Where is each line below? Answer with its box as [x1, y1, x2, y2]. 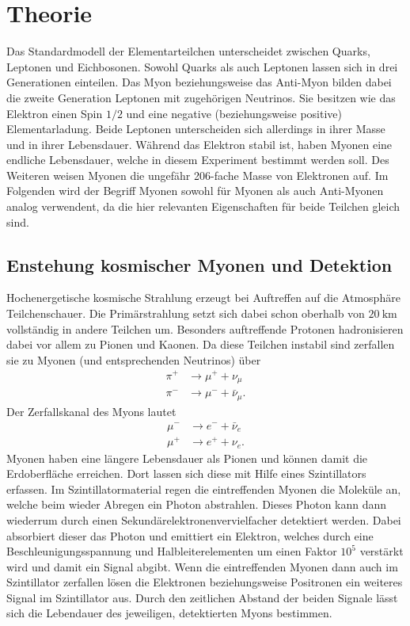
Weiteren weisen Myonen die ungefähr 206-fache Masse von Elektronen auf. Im [6, 166, 389, 183]
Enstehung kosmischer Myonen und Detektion [6, 252, 393, 277]
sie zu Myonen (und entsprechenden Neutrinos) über [6, 351, 261, 368]
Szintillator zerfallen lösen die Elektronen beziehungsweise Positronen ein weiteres [6, 574, 403, 590]
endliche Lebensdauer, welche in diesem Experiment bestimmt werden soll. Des [6, 151, 389, 168]
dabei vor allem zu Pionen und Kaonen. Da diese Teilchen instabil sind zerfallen [6, 336, 395, 353]
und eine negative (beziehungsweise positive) [126, 105, 342, 121]
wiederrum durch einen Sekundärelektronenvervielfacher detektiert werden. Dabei [6, 511, 401, 528]
